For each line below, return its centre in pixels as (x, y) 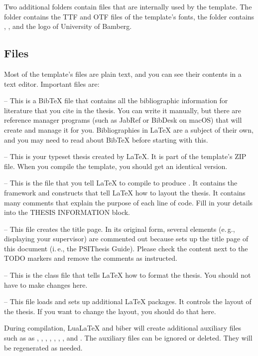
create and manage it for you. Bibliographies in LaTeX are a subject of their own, (129, 129)
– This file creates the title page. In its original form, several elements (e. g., (120, 229)
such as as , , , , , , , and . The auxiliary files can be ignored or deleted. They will (128, 338)
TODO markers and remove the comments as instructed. (91, 258)
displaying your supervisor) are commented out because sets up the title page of (126, 239)
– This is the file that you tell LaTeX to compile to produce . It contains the (121, 183)
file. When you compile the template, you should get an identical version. (116, 166)
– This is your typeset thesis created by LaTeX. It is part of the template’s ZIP (125, 156)
